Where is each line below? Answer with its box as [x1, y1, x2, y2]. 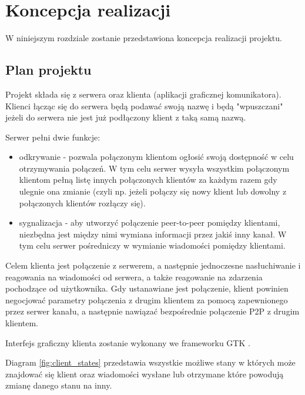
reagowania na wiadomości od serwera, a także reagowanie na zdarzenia [5, 270, 263, 283]
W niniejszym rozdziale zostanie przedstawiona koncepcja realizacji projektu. [5, 32, 282, 44]
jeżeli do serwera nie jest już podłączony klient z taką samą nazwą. [5, 111, 246, 123]
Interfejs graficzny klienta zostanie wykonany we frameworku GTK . [5, 336, 250, 349]
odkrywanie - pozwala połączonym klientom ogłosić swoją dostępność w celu [19, 150, 294, 163]
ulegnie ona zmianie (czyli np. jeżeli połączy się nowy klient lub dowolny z [19, 185, 287, 197]
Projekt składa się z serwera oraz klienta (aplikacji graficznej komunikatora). [5, 88, 281, 100]
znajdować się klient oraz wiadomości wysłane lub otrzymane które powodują [5, 367, 284, 380]
